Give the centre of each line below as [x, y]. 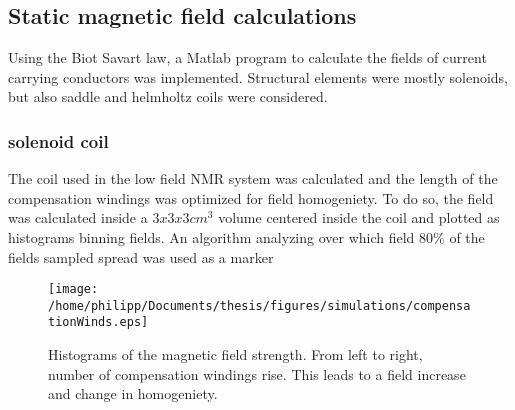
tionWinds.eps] [98, 322]
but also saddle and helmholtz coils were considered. [168, 96]
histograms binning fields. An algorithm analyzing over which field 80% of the [246, 236]
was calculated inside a [78, 217]
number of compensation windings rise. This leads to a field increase [257, 373]
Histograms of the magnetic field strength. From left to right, [235, 354]
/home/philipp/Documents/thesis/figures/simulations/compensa [259, 305]
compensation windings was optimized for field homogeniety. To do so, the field [251, 197]
